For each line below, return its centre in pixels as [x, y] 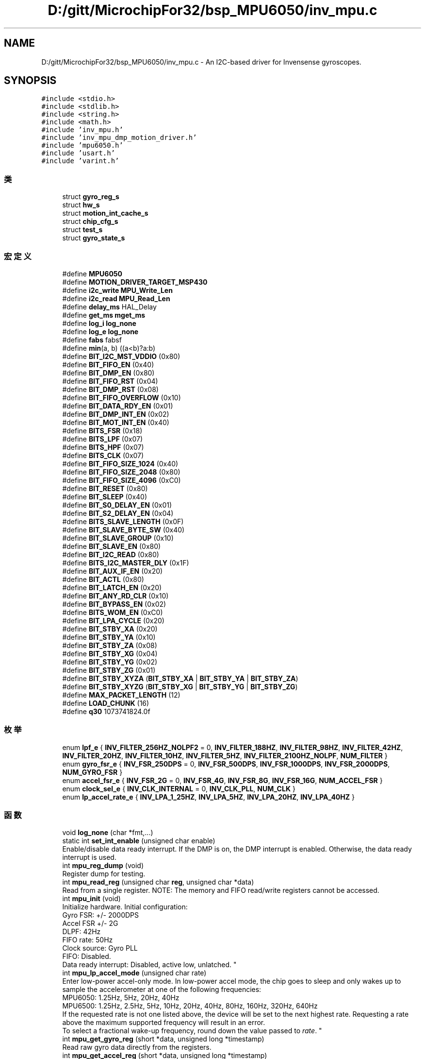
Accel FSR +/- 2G [90, 923]
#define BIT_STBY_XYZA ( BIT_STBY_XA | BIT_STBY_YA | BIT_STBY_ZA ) [180, 678]
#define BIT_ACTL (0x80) [103, 579]
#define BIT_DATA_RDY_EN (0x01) [118, 406]
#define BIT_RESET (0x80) [105, 488]
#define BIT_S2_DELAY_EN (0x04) [118, 513]
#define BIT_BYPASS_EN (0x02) [114, 604]
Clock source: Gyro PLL [100, 948]
